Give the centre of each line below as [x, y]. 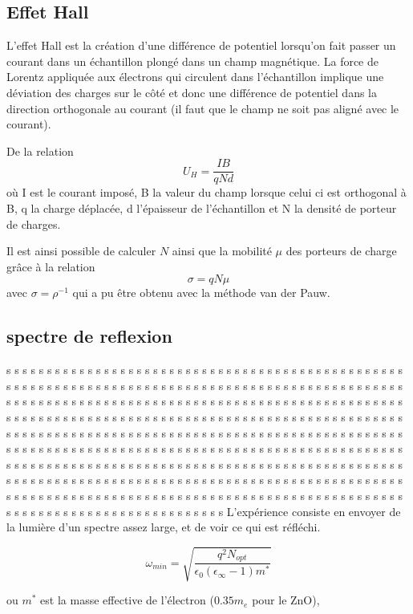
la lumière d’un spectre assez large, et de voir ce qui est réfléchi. [164, 527]
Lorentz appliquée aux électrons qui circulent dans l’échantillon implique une [195, 77]
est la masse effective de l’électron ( [127, 600]
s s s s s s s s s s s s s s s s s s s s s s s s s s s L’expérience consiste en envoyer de [204, 511]
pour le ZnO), [286, 600]
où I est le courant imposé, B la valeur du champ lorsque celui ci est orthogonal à [206, 192]
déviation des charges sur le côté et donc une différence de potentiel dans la [192, 92]
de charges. [34, 224]
